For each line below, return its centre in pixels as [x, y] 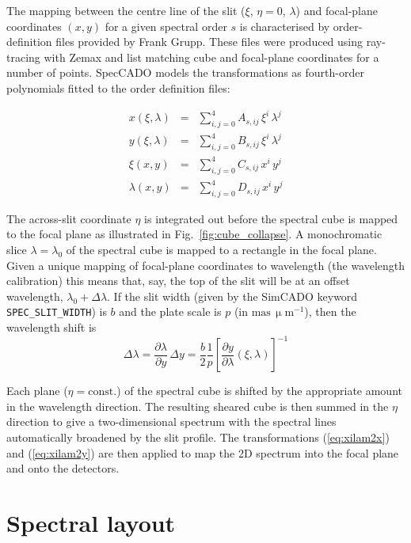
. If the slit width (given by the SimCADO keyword [232, 296]
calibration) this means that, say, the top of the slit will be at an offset [178, 281]
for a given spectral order [166, 26]
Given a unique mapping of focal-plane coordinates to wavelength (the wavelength [206, 265]
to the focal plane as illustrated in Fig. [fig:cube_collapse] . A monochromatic [194, 234]
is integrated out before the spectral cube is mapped [271, 218]
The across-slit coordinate [69, 218]
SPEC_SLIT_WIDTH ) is [57, 311]
